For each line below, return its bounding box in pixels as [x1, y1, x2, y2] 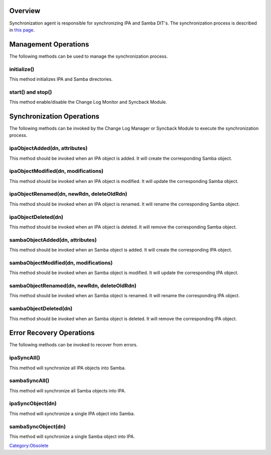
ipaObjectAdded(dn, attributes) [9, 145, 88, 152]
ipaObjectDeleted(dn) [9, 213, 64, 220]
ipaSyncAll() [9, 354, 40, 361]
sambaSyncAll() [9, 377, 50, 384]
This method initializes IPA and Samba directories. [9, 76, 113, 82]
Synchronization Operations [9, 112, 100, 120]
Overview [9, 7, 41, 15]
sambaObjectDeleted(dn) [9, 305, 73, 312]
